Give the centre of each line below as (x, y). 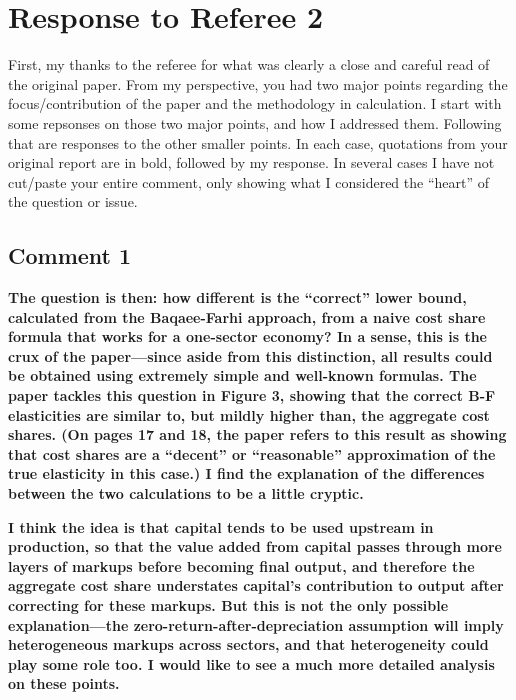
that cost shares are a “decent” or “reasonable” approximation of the (252, 453)
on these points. (64, 683)
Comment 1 (70, 255)
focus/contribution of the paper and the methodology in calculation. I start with (255, 103)
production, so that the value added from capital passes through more (255, 546)
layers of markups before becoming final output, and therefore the (241, 565)
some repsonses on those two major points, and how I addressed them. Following (255, 122)
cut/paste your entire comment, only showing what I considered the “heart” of (249, 181)
